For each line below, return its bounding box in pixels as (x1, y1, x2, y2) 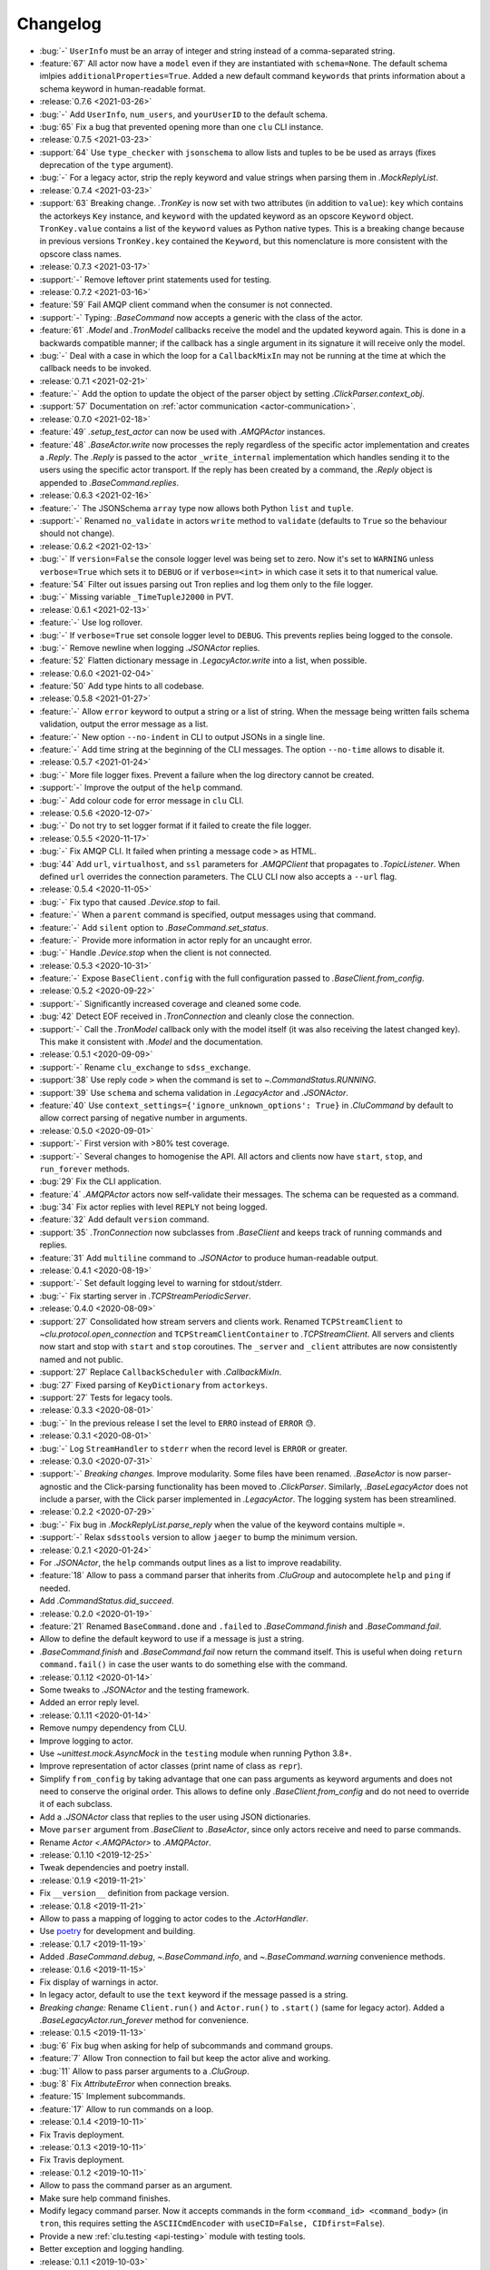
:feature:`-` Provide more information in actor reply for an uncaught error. (39, 934, 313, 945)
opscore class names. (39, 248, 122, 259)
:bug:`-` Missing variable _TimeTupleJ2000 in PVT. (39, 591, 234, 603)
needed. (39, 1583, 71, 1594)
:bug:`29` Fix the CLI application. (39, 1176, 162, 1187)
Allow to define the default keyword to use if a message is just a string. (39, 1633, 304, 1644)
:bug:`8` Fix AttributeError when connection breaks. (39, 2078, 232, 2089)
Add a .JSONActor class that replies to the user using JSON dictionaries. (39, 1811, 311, 1822)
